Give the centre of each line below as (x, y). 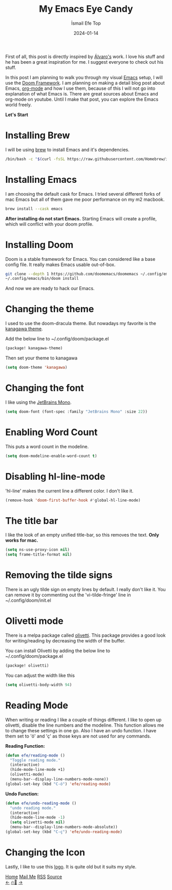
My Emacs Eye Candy (86, 9)
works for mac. (22, 540)
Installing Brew (38, 135)
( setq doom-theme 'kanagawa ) (36, 368)
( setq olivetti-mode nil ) (38, 822)
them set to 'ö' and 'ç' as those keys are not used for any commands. (78, 736)
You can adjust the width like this (40, 675)
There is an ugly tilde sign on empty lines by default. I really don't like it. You (85, 589)
